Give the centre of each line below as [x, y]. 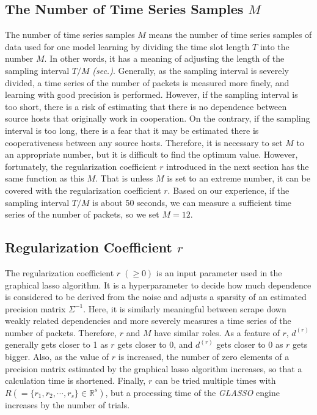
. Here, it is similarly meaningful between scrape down [185, 308]
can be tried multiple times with [215, 380]
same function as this [45, 178]
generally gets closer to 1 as [56, 344]
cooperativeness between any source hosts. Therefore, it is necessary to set [144, 142]
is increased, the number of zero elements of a [204, 357]
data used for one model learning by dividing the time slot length [127, 46]
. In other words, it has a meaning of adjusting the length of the [164, 58]
